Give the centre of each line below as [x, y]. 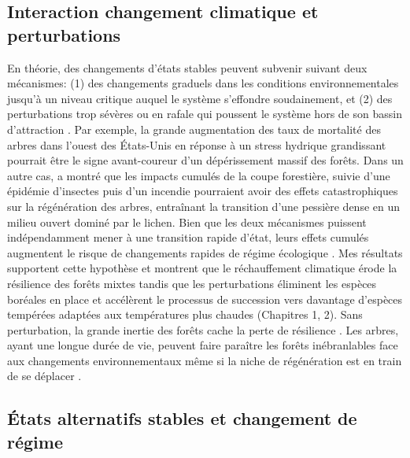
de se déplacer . [44, 376]
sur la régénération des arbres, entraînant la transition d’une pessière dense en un [204, 206]
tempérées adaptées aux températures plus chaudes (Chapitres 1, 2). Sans [185, 314]
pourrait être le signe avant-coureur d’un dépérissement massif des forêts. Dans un [205, 160]
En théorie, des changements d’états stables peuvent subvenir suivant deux [187, 67]
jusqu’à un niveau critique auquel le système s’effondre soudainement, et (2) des [200, 98]
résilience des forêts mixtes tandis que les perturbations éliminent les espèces [192, 283]
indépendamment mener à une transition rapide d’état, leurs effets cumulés [188, 237]
